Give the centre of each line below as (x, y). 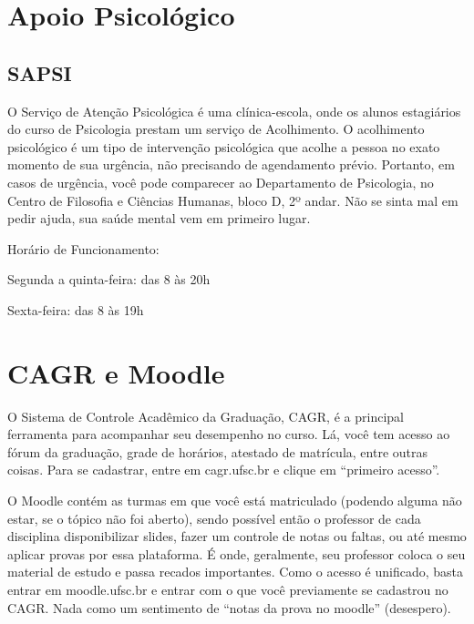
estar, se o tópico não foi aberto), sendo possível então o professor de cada (214, 518)
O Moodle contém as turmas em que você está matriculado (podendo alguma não (235, 501)
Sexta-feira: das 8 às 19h (76, 309)
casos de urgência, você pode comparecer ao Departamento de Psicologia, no (221, 182)
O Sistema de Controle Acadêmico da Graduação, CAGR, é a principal (206, 416)
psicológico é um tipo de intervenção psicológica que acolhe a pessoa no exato (224, 146)
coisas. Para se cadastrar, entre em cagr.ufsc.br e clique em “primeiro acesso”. (224, 470)
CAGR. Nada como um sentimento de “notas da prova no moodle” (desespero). (229, 607)
